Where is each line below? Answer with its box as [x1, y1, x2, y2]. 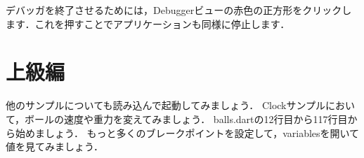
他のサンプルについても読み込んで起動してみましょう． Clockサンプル [6, 98, 326, 113]
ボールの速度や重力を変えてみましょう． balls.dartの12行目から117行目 [25, 111, 348, 126]
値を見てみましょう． [6, 139, 103, 154]
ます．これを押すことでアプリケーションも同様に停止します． [6, 16, 290, 31]
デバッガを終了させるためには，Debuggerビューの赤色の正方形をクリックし [6, 3, 352, 17]
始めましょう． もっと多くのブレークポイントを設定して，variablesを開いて [15, 125, 360, 140]
